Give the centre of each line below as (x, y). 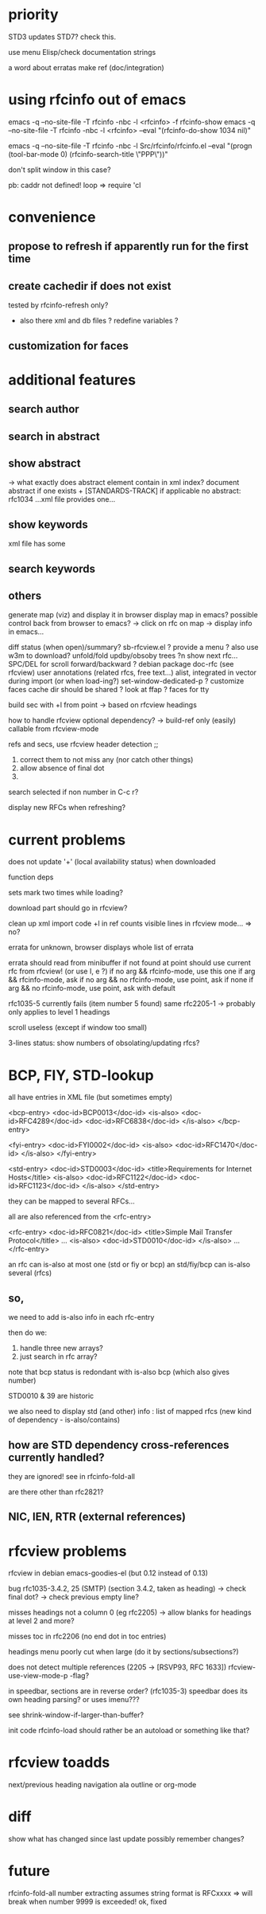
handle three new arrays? (61, 1348)
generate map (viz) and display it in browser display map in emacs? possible (133, 615)
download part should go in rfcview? (68, 908)
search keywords (52, 568)
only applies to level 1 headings (59, 1012)
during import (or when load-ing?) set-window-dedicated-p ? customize (126, 681)
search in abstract (54, 436)
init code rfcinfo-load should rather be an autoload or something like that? (129, 1731)
